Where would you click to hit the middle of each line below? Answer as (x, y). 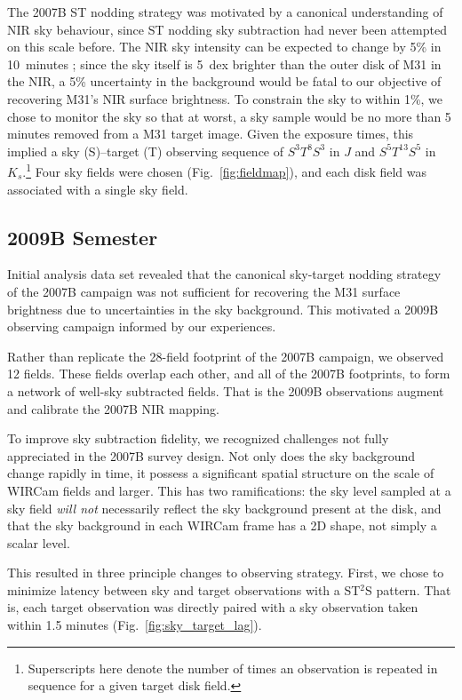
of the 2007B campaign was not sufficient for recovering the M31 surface (204, 291)
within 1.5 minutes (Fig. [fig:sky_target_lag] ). (135, 625)
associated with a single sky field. (98, 189)
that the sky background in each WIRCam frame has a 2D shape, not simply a (222, 525)
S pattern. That (408, 589)
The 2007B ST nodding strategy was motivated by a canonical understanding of (225, 12)
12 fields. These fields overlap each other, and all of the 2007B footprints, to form (229, 374)
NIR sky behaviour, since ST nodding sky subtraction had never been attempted (227, 29)
